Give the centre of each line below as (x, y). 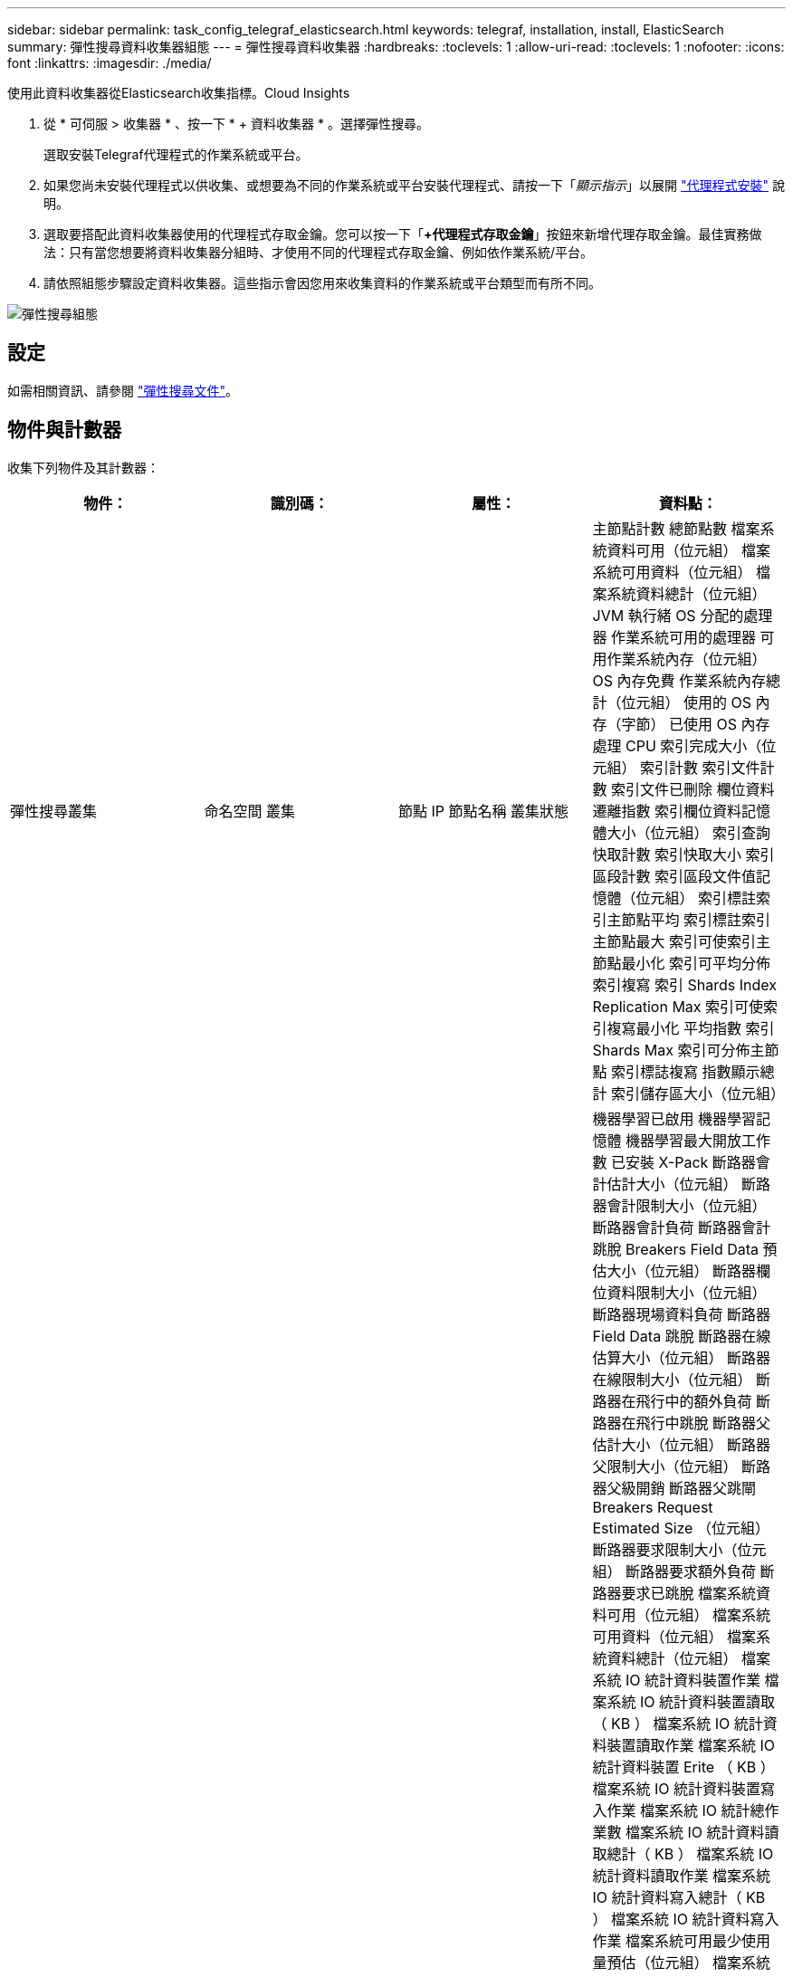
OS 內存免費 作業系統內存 (679, 680)
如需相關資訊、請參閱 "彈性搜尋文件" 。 (123, 390)
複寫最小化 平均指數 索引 (691, 1028)
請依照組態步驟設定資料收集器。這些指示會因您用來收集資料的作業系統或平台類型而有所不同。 (322, 283)
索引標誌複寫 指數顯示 (686, 1071)
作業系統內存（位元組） (687, 659)
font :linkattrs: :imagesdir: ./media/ (110, 63)
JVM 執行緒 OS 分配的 (668, 615)
